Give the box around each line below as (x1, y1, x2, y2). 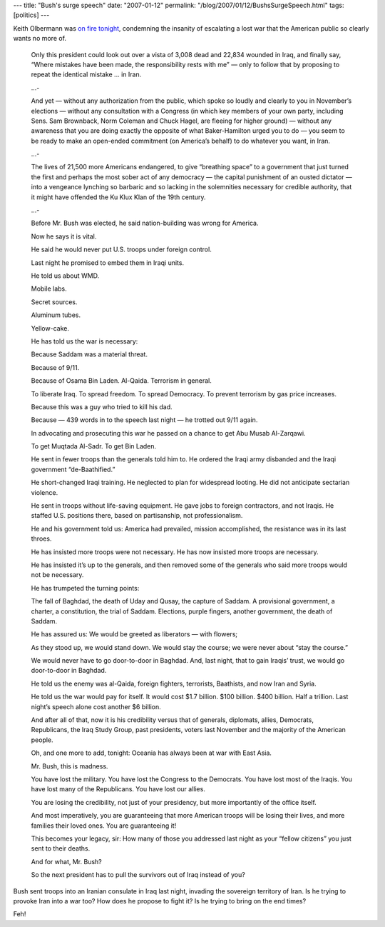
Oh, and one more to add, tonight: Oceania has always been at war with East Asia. (31, 748, 272, 757)
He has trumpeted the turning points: (31, 583, 140, 592)
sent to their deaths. (31, 844, 91, 853)
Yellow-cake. (31, 324, 69, 332)
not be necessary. (31, 571, 84, 579)
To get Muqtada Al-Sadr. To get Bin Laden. (31, 442, 157, 451)
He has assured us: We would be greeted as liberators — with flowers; (31, 630, 238, 638)
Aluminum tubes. (31, 311, 81, 319)
